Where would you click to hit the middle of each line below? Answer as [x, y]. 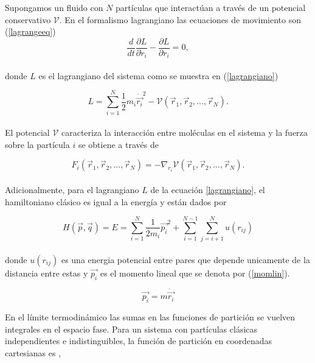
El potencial [27, 132]
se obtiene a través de [118, 144]
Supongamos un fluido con [54, 7]
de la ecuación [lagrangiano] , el [208, 189]
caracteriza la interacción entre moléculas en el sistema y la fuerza [184, 132]
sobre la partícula [37, 144]
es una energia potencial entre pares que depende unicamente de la [185, 259]
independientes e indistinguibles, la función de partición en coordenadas [139, 341]
